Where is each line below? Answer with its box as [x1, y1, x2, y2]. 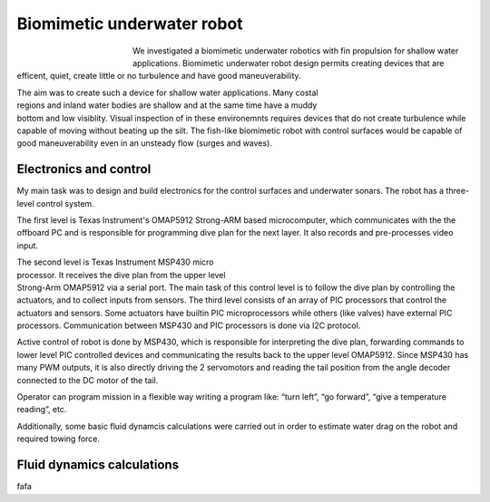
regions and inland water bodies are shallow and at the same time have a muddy [16, 100, 318, 111]
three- [446, 186, 470, 197]
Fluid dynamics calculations [16, 458, 180, 473]
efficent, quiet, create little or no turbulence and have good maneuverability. [16, 71, 301, 82]
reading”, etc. [16, 404, 67, 415]
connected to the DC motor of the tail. [16, 374, 159, 385]
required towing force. [16, 433, 100, 444]
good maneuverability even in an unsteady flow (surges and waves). [16, 138, 272, 149]
